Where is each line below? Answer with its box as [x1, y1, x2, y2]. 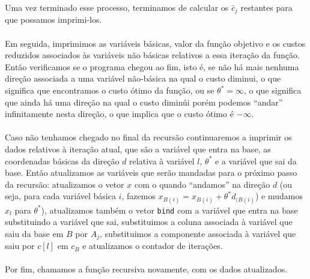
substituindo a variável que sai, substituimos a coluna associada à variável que [5, 215, 293, 228]
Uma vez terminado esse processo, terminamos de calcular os [5, 1, 229, 13]
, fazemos [121, 190, 156, 202]
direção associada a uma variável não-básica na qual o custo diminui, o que [5, 72, 281, 85]
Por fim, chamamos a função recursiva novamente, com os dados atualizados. [5, 263, 288, 275]
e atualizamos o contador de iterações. [82, 239, 223, 252]
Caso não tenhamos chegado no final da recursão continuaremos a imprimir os [5, 131, 292, 143]
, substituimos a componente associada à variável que [100, 227, 296, 239]
